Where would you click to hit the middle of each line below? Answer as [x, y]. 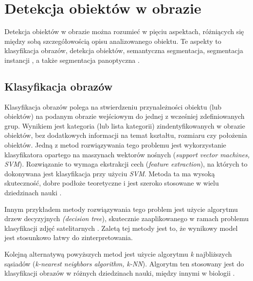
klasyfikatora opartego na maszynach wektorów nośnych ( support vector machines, [127, 154]
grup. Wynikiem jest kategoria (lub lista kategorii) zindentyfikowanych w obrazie [125, 125]
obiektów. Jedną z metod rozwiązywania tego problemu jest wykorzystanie [115, 145]
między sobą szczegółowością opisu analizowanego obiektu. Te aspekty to [113, 41]
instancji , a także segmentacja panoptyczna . [72, 60]
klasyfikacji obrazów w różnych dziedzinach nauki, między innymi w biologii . [120, 273]
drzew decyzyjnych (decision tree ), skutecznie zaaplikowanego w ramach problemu [126, 218]
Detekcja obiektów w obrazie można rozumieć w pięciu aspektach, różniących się [124, 31]
